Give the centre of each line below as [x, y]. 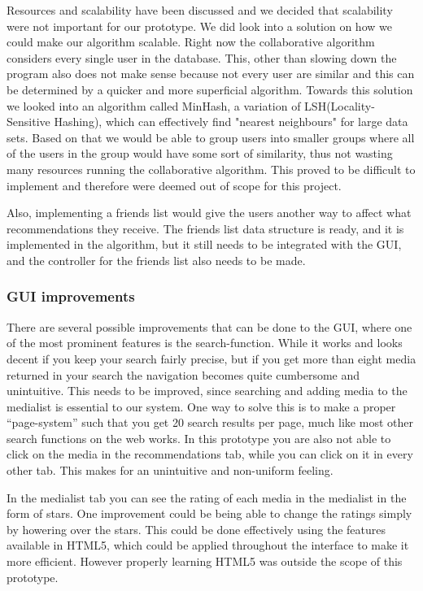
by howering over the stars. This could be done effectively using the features [196, 529]
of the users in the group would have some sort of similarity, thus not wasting [200, 153]
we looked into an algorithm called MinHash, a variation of [154, 105]
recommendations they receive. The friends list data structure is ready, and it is [205, 228]
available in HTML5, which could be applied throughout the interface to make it [208, 545]
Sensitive [28, 122]
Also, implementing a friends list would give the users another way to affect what [209, 213]
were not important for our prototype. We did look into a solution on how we [199, 26]
